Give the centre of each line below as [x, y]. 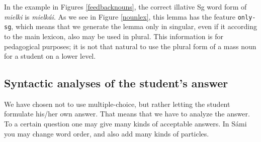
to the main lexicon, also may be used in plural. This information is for [114, 36]
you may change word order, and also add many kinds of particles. [107, 133]
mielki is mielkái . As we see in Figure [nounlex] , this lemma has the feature [120, 16]
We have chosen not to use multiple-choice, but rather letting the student [117, 104]
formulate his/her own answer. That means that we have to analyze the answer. [127, 114]
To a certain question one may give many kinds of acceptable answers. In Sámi [125, 124]
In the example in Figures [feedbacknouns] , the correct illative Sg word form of [125, 7]
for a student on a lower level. [50, 56]
